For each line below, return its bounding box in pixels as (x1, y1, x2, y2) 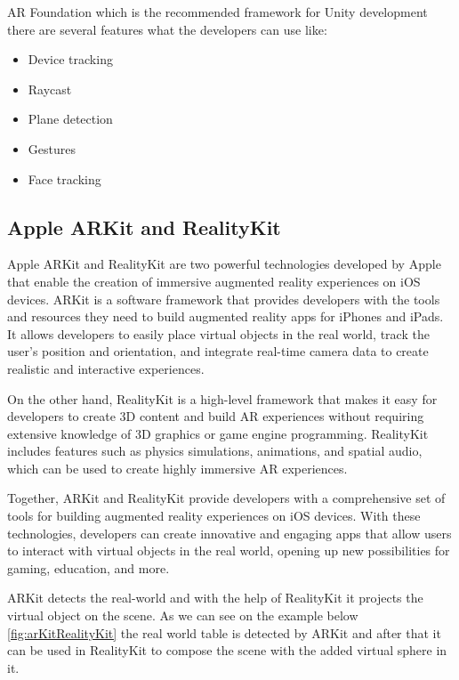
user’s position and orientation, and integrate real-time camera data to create (7, 342, 429, 360)
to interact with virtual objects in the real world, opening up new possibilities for (7, 541, 450, 560)
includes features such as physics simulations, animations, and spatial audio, (7, 441, 423, 460)
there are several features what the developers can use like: (7, 20, 327, 38)
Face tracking (28, 169, 101, 188)
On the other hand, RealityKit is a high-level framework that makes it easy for (7, 389, 438, 408)
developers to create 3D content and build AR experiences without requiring (7, 407, 424, 425)
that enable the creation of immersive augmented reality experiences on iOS (7, 271, 421, 290)
